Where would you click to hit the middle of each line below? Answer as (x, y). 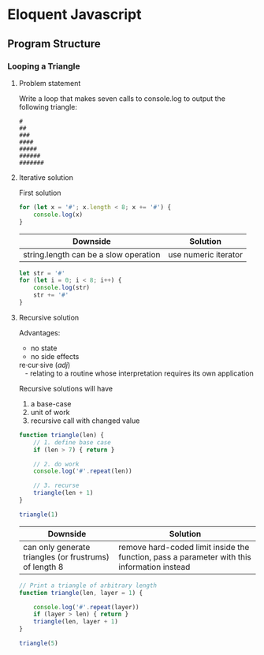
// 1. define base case (72, 442)
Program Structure (54, 44)
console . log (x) (58, 215)
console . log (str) (62, 288)
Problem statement (50, 83)
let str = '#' (42, 273)
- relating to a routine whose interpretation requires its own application (139, 373)
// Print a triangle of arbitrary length (87, 586)
